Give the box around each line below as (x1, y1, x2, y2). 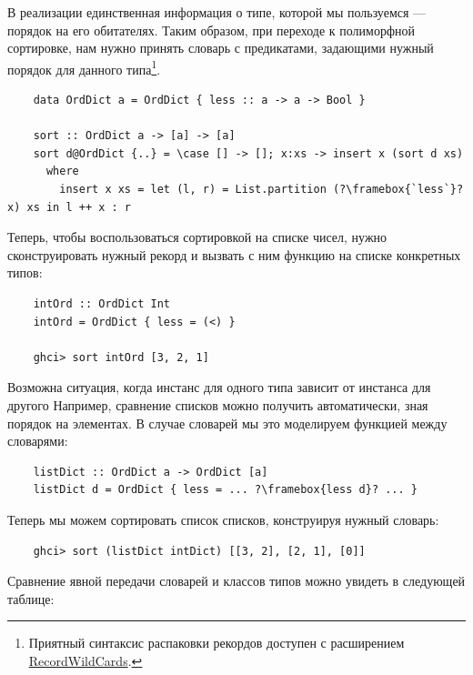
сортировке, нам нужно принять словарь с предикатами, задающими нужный (7, 38, 434, 57)
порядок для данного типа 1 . (7, 56, 161, 78)
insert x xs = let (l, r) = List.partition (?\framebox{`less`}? (59, 183, 464, 196)
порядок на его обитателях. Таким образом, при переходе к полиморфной (7, 20, 415, 39)
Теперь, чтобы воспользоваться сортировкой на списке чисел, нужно (7, 227, 387, 247)
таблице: (7, 589, 55, 608)
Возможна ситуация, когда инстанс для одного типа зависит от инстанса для (7, 378, 431, 397)
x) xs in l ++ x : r (7, 200, 132, 214)
